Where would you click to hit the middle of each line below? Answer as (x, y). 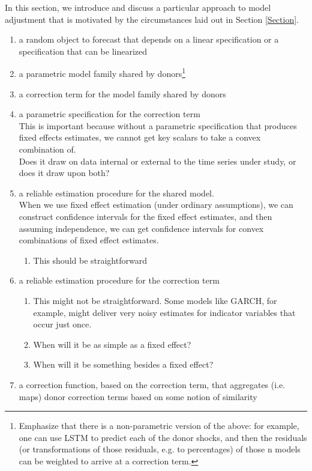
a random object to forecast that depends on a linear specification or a (149, 39)
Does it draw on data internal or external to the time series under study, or (157, 161)
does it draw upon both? (64, 173)
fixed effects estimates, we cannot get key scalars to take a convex (140, 137)
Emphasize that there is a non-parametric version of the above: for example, (159, 426)
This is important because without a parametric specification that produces (158, 125)
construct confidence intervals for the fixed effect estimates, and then (145, 216)
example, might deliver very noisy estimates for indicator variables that (164, 312)
